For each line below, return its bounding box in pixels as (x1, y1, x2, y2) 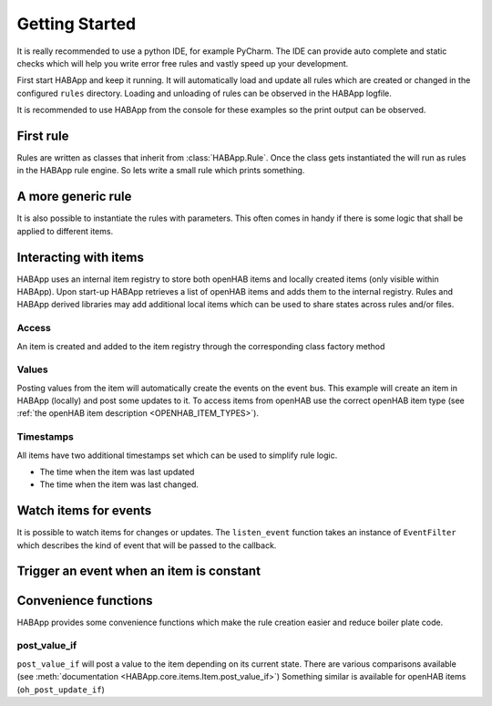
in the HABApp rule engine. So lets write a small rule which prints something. (16, 165, 305, 176)
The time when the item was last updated (39, 466, 195, 477)
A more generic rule (16, 189, 132, 204)
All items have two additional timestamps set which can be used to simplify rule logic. (16, 450, 338, 461)
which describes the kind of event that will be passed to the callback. (16, 539, 277, 551)
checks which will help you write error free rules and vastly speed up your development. (16, 57, 349, 68)
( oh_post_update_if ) (16, 684, 105, 695)
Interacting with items (16, 249, 145, 265)
